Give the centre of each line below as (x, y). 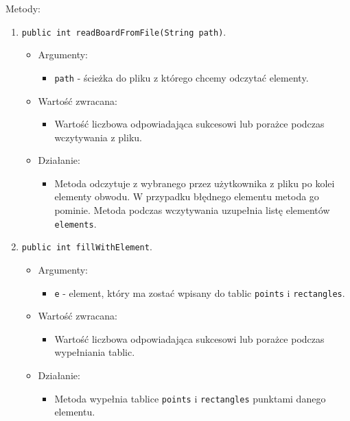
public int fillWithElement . (87, 246)
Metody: (23, 8)
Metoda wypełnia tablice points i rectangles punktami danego (190, 398)
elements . (75, 223)
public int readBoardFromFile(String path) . (124, 31)
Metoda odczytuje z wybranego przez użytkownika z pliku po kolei (195, 183)
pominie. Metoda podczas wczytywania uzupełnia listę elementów (192, 210)
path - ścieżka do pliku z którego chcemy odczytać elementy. (182, 77)
